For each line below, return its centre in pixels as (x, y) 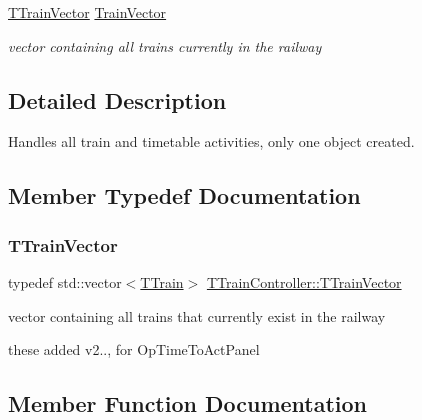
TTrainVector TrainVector (87, 12)
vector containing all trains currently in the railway (165, 45)
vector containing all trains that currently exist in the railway (197, 315)
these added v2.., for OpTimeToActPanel (134, 349)
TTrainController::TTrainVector (304, 281)
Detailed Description (117, 99)
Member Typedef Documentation (184, 195)
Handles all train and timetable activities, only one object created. (211, 141)
